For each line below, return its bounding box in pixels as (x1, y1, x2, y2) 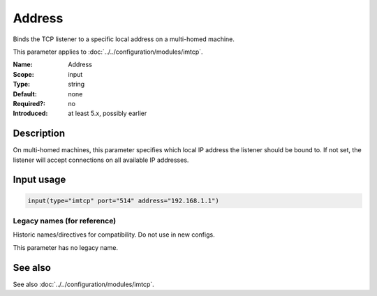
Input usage (13, 174, 66, 186)
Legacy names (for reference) (13, 216, 117, 225)
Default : (13, 89, 38, 98)
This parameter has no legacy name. (13, 243, 119, 251)
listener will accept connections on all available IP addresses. (13, 156, 189, 164)
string (68, 80, 85, 89)
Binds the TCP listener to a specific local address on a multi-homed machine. (13, 35, 235, 43)
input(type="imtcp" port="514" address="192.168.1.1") (27, 196, 219, 205)
